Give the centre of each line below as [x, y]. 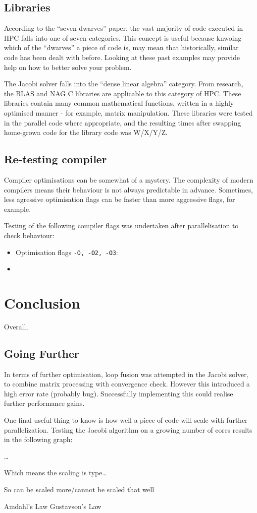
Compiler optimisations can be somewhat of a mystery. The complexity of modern [129, 179]
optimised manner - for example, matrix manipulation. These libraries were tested [128, 112]
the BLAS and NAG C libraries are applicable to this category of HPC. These [123, 93]
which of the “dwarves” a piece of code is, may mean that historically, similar [121, 47]
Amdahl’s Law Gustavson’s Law [53, 506]
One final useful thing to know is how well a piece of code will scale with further [126, 420]
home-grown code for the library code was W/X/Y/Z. [86, 132]
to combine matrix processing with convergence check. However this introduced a [127, 384]
